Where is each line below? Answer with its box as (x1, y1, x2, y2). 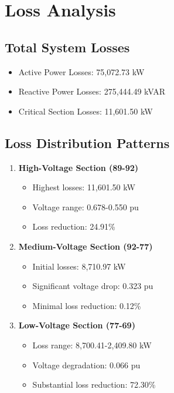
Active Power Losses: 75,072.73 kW (18, 65, 145, 78)
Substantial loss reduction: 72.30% (32, 378, 156, 391)
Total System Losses (5, 38, 130, 56)
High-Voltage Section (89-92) (18, 161, 139, 173)
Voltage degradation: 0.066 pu (32, 358, 141, 371)
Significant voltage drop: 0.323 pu (32, 280, 153, 292)
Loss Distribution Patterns (5, 133, 170, 152)
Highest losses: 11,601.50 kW (32, 181, 135, 193)
